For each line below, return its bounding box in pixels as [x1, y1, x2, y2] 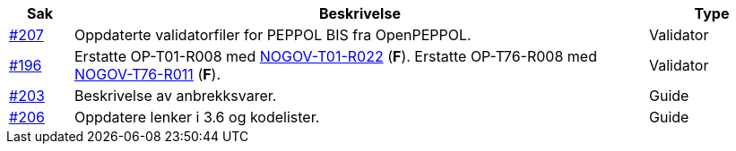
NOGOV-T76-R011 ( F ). [74, 65, 221, 83]
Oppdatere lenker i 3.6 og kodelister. [74, 108, 320, 126]
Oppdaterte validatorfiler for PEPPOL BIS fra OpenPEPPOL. [74, 26, 472, 44]
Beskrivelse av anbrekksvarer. [74, 87, 277, 105]
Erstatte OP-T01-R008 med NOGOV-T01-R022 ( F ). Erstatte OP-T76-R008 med [74, 47, 597, 65]
